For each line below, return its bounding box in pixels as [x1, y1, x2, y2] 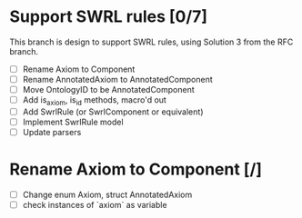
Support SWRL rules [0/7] [9, 6, 207, 27]
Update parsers [22, 127, 82, 138]
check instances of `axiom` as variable [22, 200, 167, 211]
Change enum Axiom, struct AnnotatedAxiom [22, 189, 193, 201]
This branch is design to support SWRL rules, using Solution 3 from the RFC [9, 36, 294, 47]
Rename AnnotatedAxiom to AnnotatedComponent [22, 74, 214, 84]
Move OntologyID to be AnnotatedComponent [22, 84, 196, 95]
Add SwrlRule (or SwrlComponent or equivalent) [22, 106, 204, 117]
